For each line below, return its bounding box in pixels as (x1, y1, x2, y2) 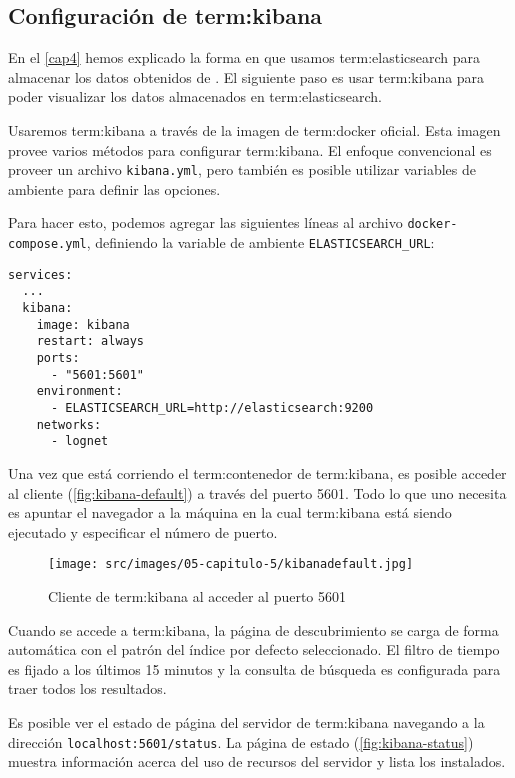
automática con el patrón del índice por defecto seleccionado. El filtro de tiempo (8, 639, 500, 660)
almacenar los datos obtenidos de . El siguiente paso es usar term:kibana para (8, 66, 485, 87)
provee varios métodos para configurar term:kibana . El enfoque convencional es (8, 139, 492, 160)
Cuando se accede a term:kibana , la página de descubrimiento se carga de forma (8, 619, 499, 640)
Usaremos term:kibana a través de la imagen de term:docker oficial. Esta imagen (8, 119, 501, 140)
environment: (36, 384, 123, 399)
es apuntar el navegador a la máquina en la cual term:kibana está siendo (8, 502, 452, 523)
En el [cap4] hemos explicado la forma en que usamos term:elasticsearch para (8, 47, 481, 68)
